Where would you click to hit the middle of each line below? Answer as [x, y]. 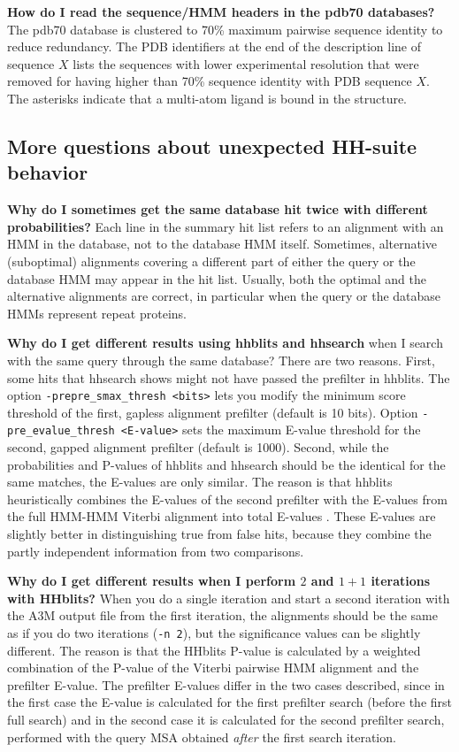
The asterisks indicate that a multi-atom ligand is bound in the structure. [207, 98]
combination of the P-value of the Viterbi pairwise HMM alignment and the [213, 668]
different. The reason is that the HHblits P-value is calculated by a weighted [214, 650]
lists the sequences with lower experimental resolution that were [246, 63]
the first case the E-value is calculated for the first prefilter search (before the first [229, 702]
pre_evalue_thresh [61, 431]
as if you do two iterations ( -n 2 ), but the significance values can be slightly [214, 633]
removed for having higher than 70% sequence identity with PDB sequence [210, 81]
